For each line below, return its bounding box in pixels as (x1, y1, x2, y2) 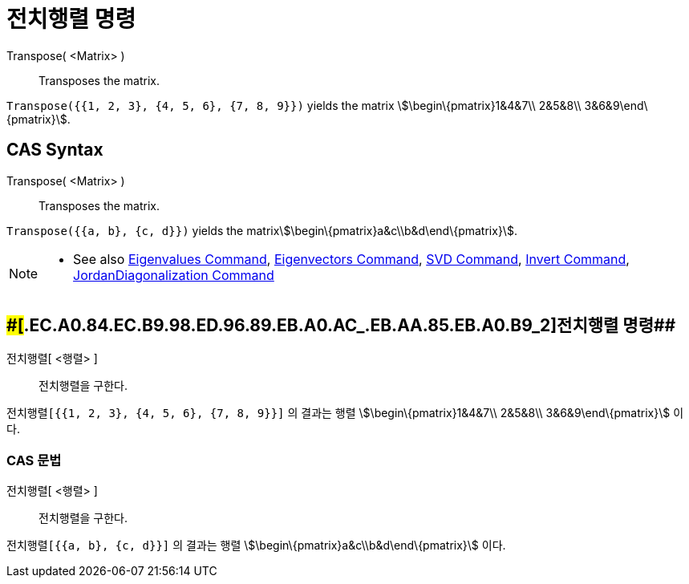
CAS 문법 (6, 452, 62, 468)
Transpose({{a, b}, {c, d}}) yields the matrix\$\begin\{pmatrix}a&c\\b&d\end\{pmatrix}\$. (6, 223, 517, 237)
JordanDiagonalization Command (73, 266, 274, 283)
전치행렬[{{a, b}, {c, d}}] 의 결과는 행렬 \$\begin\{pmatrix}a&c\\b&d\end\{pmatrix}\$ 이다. (6, 538, 506, 553)
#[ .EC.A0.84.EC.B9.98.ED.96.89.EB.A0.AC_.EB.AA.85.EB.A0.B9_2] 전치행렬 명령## (6, 315, 676, 336)
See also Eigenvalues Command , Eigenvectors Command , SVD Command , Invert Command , (73, 250, 630, 267)
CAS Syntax (6, 140, 103, 160)
